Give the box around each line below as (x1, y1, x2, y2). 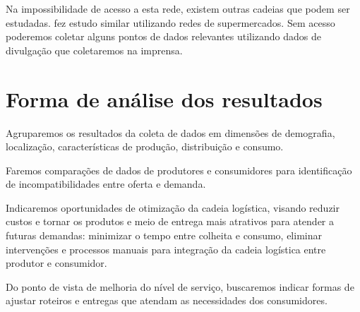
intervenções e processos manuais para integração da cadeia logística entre (6, 241, 326, 256)
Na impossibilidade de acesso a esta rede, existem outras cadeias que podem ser (6, 1, 350, 16)
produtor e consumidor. (6, 256, 107, 270)
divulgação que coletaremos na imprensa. (6, 42, 183, 57)
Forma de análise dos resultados (6, 84, 323, 113)
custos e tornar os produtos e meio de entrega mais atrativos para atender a (6, 214, 335, 229)
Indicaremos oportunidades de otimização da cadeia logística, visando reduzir (6, 200, 340, 215)
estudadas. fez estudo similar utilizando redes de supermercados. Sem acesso (6, 15, 335, 30)
